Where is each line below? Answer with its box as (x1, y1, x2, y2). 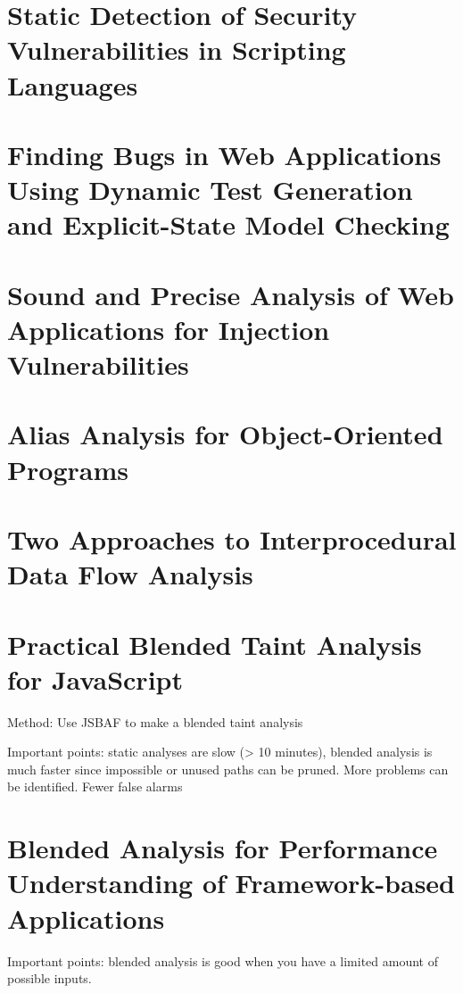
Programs (7, 451, 128, 487)
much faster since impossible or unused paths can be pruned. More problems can (7, 759, 449, 778)
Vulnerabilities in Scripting (7, 31, 346, 68)
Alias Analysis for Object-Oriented (7, 416, 443, 452)
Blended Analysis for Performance (7, 830, 438, 866)
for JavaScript (7, 660, 183, 697)
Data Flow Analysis (7, 556, 253, 592)
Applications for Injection (7, 310, 330, 347)
